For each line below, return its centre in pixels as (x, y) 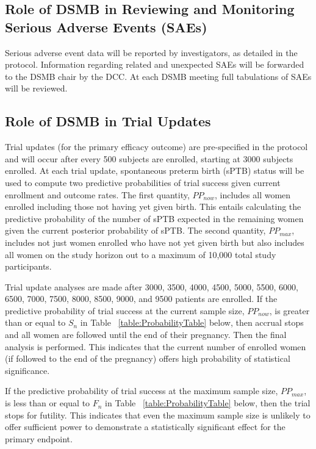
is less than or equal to (48, 403)
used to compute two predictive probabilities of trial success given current (143, 182)
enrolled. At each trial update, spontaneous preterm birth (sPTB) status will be (155, 171)
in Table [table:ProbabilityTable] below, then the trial (208, 403)
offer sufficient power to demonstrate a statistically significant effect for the (145, 427)
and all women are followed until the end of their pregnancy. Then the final (146, 335)
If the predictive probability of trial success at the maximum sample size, (142, 391)
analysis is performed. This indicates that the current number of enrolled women (156, 346)
